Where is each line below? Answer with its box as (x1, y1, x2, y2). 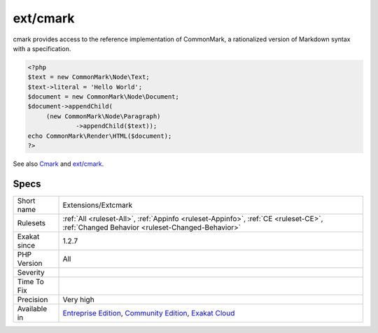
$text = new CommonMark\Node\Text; (27, 73, 150, 81)
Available (17, 304, 48, 313)
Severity (17, 267, 45, 277)
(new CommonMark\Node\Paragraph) (45, 112, 161, 120)
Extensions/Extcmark (62, 200, 133, 210)
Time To (17, 276, 45, 286)
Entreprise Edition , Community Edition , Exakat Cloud (62, 308, 235, 318)
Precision (17, 295, 48, 304)
